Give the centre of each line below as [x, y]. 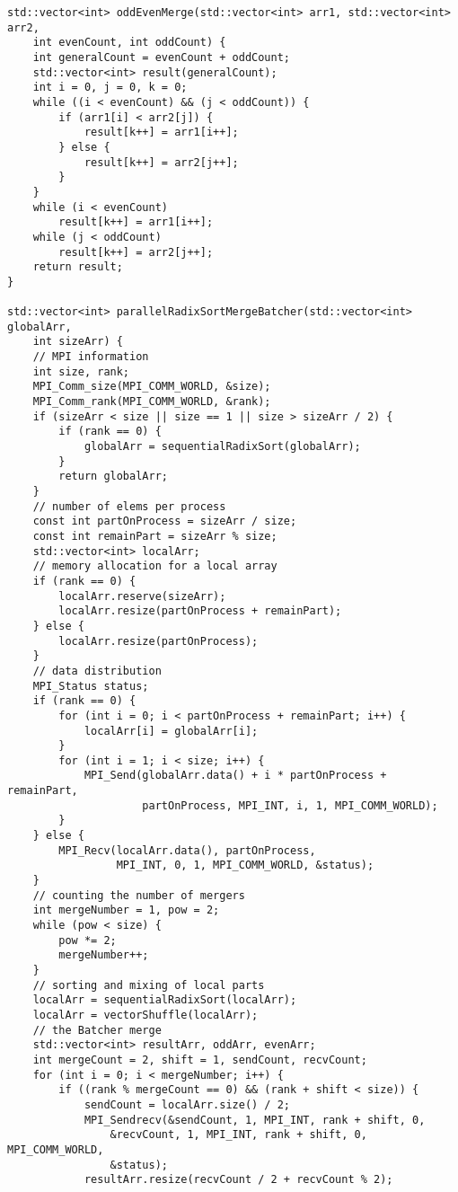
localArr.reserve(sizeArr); [142, 596]
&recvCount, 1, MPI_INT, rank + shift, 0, [238, 1135]
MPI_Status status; [91, 686]
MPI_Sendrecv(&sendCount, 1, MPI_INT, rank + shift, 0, [255, 1120]
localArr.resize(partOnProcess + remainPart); [200, 611]
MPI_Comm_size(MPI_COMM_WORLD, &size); [152, 387]
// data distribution [97, 671]
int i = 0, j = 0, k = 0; [110, 88]
